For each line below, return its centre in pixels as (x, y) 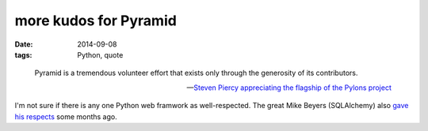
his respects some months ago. (66, 116)
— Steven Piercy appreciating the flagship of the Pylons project (289, 88)
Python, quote (100, 54)
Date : (24, 44)
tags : (23, 54)
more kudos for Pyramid (96, 21)
